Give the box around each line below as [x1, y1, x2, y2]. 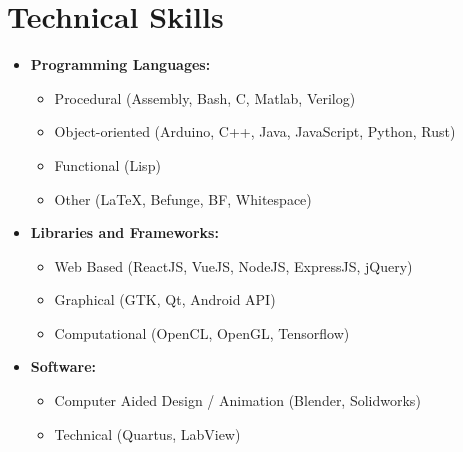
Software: [30, 356, 97, 377]
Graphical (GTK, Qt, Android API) [54, 289, 276, 310]
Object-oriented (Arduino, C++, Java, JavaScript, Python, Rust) [54, 121, 456, 142]
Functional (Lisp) [54, 154, 161, 175]
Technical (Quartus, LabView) [54, 423, 241, 444]
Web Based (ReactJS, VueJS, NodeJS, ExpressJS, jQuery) [54, 255, 413, 276]
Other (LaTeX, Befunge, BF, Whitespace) [54, 188, 312, 209]
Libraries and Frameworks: [30, 222, 219, 243]
